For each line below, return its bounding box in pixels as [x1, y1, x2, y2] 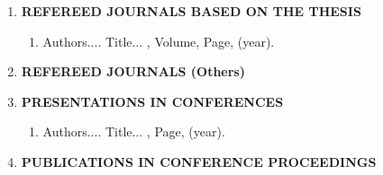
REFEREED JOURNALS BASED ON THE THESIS [21, 2, 361, 20]
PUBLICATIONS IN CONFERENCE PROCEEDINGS [21, 152, 377, 171]
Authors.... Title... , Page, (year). [42, 122, 225, 141]
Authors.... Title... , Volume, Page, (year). [42, 31, 275, 50]
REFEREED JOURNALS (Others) [21, 62, 245, 81]
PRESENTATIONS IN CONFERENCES [21, 92, 284, 110]
